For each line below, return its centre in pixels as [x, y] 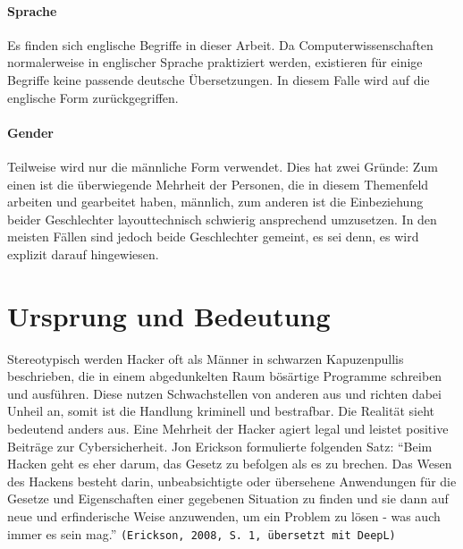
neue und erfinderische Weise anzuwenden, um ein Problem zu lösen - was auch [224, 516]
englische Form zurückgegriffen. [93, 97]
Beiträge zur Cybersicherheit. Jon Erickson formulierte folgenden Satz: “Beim [220, 446]
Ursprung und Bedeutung [169, 315]
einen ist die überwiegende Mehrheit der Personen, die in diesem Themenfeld [218, 184]
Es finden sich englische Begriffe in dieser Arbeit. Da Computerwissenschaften [220, 44]
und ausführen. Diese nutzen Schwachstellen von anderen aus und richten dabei [224, 393]
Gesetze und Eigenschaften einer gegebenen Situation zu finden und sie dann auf [228, 498]
